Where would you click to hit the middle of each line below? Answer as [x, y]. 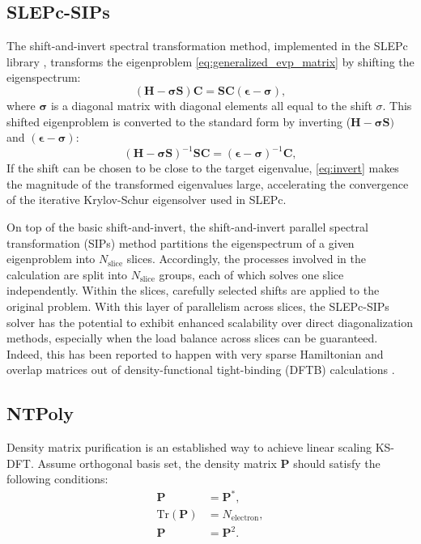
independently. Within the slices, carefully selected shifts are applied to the [193, 290]
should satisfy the [337, 463]
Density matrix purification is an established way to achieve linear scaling [189, 447]
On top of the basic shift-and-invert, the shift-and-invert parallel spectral [187, 227]
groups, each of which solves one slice [251, 274]
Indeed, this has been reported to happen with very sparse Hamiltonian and [195, 353]
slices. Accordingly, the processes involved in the [246, 259]
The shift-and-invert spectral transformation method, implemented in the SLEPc [207, 46]
